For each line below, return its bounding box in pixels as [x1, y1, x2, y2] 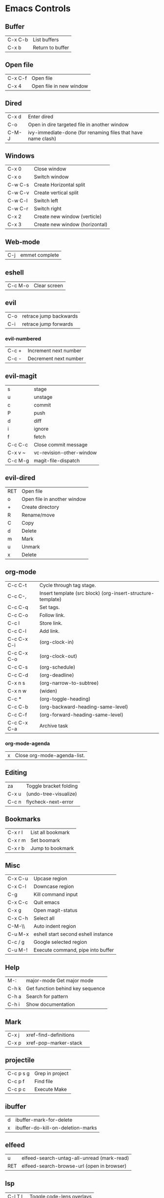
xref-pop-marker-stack [26, 1039, 82, 1046]
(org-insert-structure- [101, 589, 155, 596]
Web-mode [5, 238, 41, 246]
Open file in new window [31, 83, 88, 89]
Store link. [39, 619, 62, 626]
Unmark [21, 543, 40, 550]
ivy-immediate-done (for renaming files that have [28, 129, 143, 136]
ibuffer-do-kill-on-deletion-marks [15, 1124, 97, 1131]
